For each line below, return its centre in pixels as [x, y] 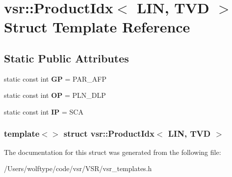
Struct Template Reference [97, 27]
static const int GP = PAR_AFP [55, 78]
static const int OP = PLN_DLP [55, 95]
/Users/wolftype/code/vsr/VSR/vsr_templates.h [78, 168]
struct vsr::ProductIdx [109, 133]
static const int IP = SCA [44, 111]
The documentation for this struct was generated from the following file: [113, 152]
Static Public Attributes [66, 58]
